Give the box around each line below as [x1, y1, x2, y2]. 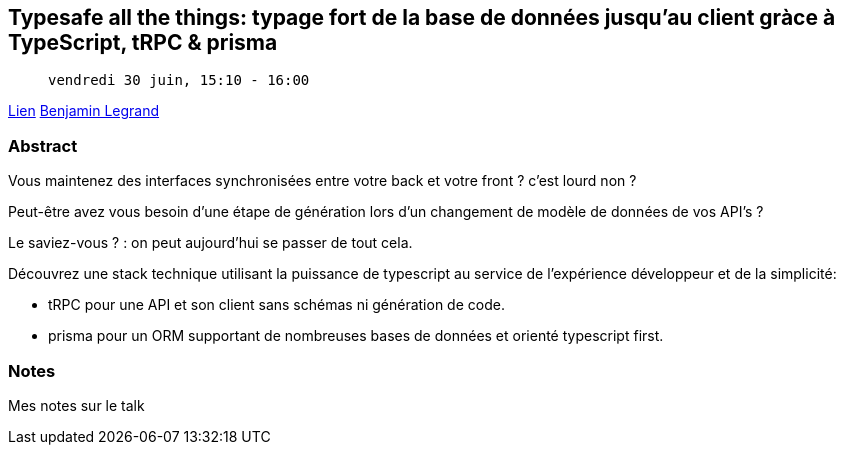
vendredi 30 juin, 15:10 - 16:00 [48, 72, 310, 89]
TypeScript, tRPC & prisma [8, 30, 278, 55]
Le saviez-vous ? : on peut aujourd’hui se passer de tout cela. [8, 234, 413, 252]
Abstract [8, 135, 78, 156]
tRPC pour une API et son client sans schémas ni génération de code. [48, 296, 505, 314]
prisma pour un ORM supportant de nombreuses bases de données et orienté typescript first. [48, 327, 664, 345]
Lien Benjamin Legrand [8, 102, 160, 120]
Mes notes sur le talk [8, 396, 145, 414]
